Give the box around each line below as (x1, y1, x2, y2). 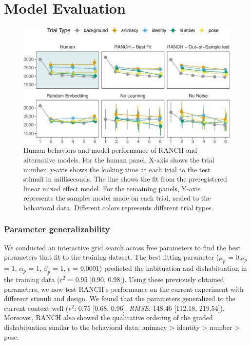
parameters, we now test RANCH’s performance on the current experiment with (4, 284, 244, 294)
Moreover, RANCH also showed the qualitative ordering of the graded (4, 312, 213, 323)
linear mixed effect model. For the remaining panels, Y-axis (23, 183, 201, 193)
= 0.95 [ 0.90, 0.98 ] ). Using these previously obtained (68, 274, 224, 284)
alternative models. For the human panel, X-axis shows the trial (23, 154, 214, 164)
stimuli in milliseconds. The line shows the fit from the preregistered (23, 174, 227, 184)
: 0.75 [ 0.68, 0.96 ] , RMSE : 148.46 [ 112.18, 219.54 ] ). (74, 303, 225, 313)
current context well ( (4, 303, 69, 313)
